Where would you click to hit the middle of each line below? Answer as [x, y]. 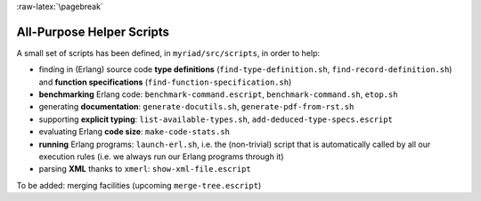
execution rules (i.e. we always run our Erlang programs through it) [161, 157]
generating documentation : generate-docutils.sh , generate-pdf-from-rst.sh [196, 107]
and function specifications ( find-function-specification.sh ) [165, 82]
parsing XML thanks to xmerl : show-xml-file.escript [145, 169]
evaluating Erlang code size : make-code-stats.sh [135, 132]
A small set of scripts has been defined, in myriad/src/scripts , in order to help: [168, 52]
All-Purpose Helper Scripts [93, 32]
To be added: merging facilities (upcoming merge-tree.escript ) [139, 185]
